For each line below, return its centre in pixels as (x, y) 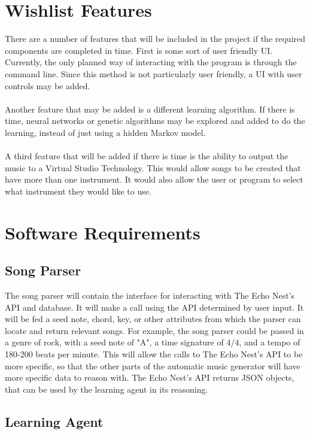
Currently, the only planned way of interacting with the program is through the (151, 62)
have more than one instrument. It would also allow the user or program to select (154, 179)
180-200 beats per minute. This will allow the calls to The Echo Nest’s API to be (154, 353)
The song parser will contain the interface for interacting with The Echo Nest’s (150, 295)
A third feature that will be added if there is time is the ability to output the (147, 156)
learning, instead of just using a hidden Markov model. (105, 132)
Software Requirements (103, 232)
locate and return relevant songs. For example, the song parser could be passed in (154, 330)
